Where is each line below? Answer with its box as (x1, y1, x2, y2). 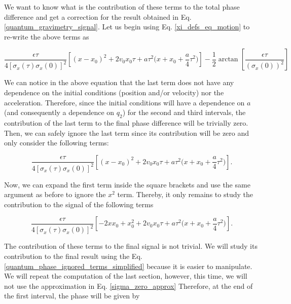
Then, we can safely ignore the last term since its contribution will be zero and (4, 127, 249, 138)
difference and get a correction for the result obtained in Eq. (4, 11, 192, 22)
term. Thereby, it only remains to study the (117, 189, 253, 200)
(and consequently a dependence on (4, 107, 115, 118)
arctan (218, 56, 238, 63)
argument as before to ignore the (4, 189, 106, 200)
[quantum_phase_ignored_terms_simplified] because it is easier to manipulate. (4, 260, 252, 271)
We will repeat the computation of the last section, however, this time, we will (4, 271, 247, 281)
